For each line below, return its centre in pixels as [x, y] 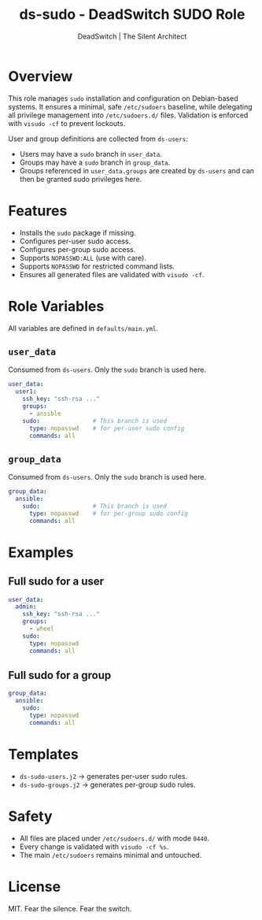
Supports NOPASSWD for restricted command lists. [97, 266]
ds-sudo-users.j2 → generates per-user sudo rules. [103, 776]
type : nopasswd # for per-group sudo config [109, 514]
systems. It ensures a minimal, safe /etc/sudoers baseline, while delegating [131, 106]
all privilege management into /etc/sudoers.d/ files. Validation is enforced [128, 115]
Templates [43, 754]
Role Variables [56, 306]
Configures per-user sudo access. [75, 241]
